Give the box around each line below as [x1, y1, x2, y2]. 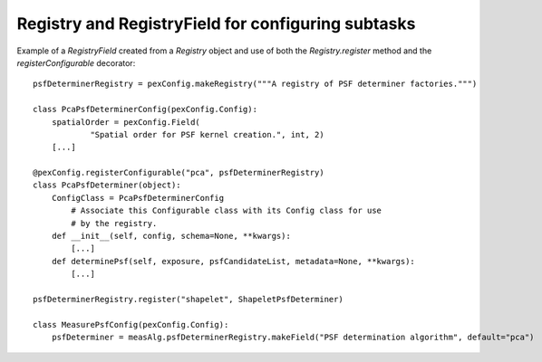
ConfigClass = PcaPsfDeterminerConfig [51, 193, 225, 203]
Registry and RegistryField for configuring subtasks [16, 14, 416, 33]
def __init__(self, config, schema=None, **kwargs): [51, 231, 292, 242]
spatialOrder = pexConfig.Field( [51, 117, 201, 127]
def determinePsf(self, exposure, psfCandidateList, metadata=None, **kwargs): [51, 256, 416, 266]
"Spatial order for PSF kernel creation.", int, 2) [90, 129, 325, 139]
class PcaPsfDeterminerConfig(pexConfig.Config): [33, 104, 258, 115]
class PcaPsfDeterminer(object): [33, 180, 181, 190]
